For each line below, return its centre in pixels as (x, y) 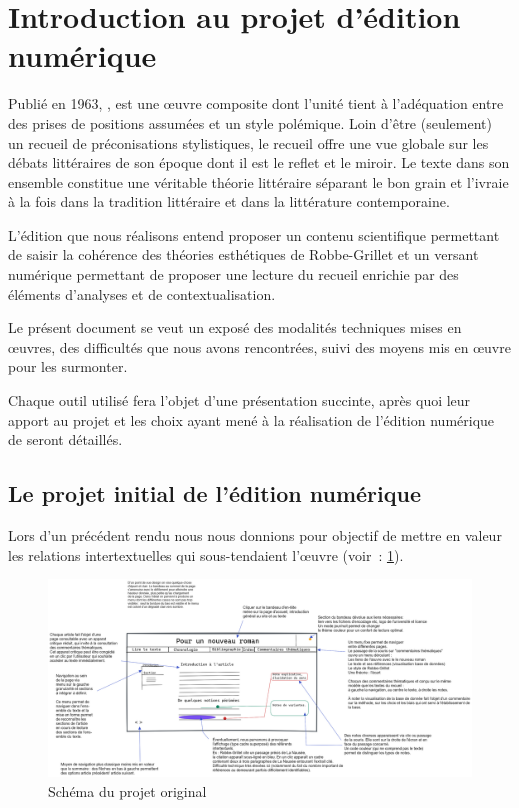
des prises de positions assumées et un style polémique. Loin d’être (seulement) (250, 122)
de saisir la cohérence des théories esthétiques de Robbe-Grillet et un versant (243, 254)
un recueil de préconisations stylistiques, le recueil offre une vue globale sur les (248, 142)
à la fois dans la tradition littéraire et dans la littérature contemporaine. (229, 201)
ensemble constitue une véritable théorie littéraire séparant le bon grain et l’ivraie (258, 181)
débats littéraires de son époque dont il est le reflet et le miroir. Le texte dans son (259, 162)
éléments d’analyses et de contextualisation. (142, 293)
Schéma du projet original (127, 790)
